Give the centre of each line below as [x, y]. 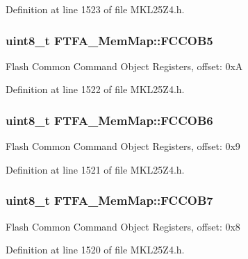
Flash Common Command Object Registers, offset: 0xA [124, 66]
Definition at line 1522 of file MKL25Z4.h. [95, 89]
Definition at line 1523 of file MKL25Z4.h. [95, 9]
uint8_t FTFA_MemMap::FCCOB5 [109, 40]
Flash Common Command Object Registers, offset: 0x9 [123, 146]
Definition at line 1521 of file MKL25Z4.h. [95, 169]
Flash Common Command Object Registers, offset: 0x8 [123, 226]
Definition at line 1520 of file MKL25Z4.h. [95, 250]
